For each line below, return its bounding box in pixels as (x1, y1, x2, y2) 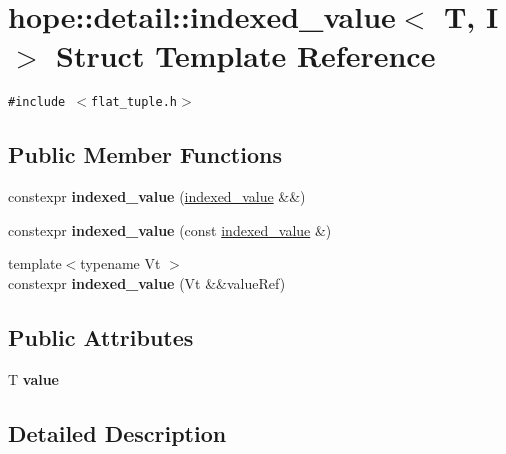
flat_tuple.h (91, 95, 177, 110)
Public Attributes (8, 321, 194, 352)
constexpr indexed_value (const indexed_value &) (8, 219, 332, 240)
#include (8, 95, 66, 110)
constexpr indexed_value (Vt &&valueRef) (8, 272, 286, 293)
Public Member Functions (8, 139, 282, 170)
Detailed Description (8, 417, 227, 448)
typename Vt (80, 253, 161, 274)
